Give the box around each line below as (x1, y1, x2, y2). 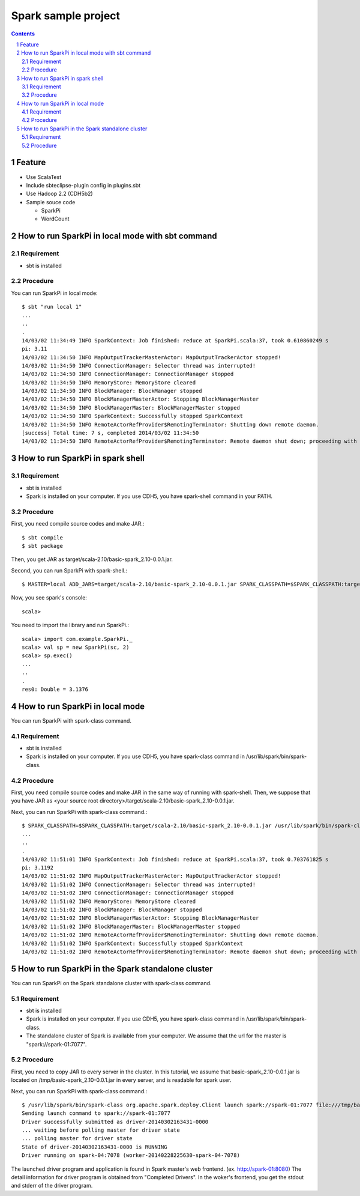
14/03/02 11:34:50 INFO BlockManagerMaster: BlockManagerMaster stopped (22, 404, 240, 411)
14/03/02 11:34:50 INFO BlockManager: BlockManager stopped (22, 387, 202, 395)
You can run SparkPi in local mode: (11, 289, 98, 297)
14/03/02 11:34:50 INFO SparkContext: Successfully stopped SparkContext (22, 413, 244, 420)
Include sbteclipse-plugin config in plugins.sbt (26, 181, 141, 189)
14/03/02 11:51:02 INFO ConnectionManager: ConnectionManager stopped (22, 890, 234, 896)
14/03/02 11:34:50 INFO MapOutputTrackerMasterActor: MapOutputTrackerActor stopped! (22, 354, 281, 360)
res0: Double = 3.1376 (22, 685, 89, 693)
